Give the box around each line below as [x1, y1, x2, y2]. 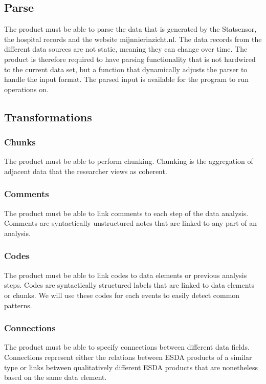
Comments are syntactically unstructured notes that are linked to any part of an [4, 218, 257, 228]
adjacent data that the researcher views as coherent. [4, 165, 167, 176]
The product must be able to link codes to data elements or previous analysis [4, 269, 247, 280]
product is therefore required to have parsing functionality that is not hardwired [4, 53, 256, 64]
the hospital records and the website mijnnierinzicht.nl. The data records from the [4, 33, 262, 44]
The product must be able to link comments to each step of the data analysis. [4, 207, 249, 218]
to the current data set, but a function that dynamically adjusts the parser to [4, 63, 248, 74]
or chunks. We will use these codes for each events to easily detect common [4, 289, 240, 300]
